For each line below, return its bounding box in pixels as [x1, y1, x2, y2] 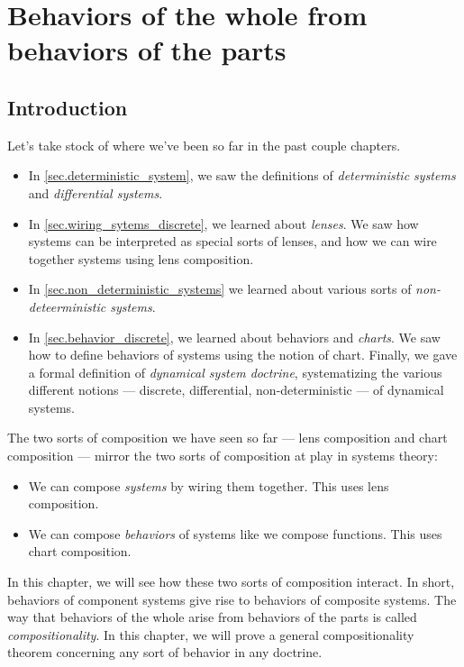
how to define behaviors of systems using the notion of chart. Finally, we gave [28, 345, 458, 364]
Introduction [7, 93, 128, 121]
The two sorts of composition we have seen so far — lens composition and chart [7, 428, 448, 447]
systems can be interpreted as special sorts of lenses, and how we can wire [28, 232, 437, 251]
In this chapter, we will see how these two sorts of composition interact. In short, [7, 572, 455, 591]
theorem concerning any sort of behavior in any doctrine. [7, 643, 323, 662]
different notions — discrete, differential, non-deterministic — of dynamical [28, 380, 444, 399]
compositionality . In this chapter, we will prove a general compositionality [7, 625, 414, 644]
